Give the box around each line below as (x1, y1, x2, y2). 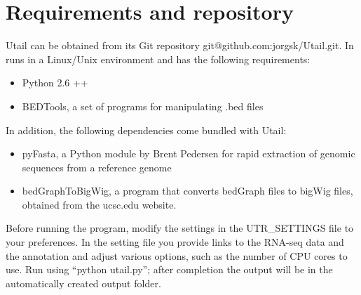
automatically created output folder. (6, 275, 161, 290)
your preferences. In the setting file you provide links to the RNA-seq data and (6, 235, 344, 249)
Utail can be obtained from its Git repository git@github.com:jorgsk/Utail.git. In (6, 38, 354, 53)
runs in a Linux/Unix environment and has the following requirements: (6, 51, 311, 66)
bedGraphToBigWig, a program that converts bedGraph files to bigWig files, (22, 183, 353, 198)
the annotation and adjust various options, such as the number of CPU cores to (6, 248, 348, 263)
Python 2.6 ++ (22, 75, 88, 90)
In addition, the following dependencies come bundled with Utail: (6, 122, 287, 137)
